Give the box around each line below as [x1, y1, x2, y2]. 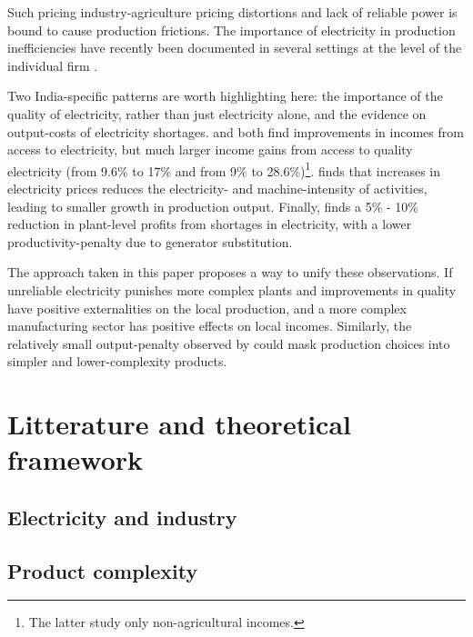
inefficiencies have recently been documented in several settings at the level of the [7, 38, 462, 57]
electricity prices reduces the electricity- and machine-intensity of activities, [7, 179, 428, 197]
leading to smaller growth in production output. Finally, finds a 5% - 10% [7, 196, 419, 215]
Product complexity [7, 556, 198, 584]
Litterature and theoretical [7, 405, 351, 443]
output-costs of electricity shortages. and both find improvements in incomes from [7, 122, 464, 141]
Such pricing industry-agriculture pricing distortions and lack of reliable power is [7, 3, 458, 21]
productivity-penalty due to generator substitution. [7, 232, 293, 251]
